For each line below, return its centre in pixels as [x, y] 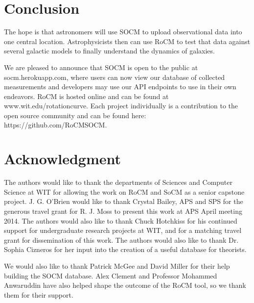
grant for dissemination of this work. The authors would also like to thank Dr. [121, 240]
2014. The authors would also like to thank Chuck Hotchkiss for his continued [121, 220]
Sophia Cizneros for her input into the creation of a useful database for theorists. [125, 249]
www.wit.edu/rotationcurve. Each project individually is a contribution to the [121, 106]
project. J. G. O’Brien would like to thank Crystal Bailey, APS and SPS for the [124, 201]
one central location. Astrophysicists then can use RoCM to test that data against [127, 41]
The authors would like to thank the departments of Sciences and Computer [118, 182]
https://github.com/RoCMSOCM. [56, 125]
